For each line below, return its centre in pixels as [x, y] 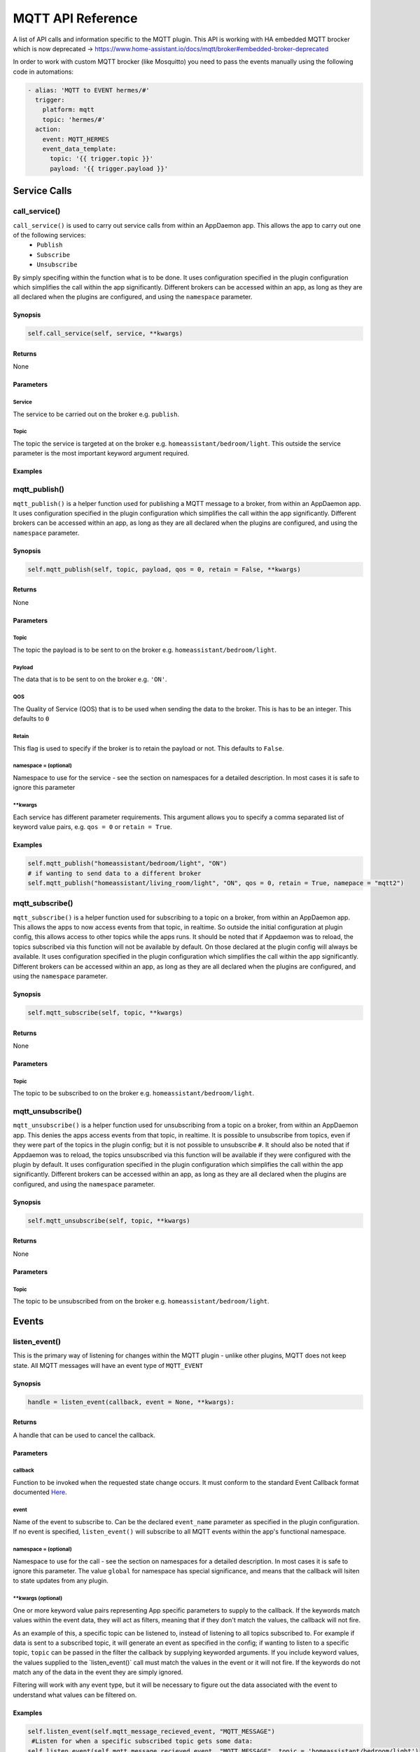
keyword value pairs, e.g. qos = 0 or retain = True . [93, 827]
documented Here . [40, 1492]
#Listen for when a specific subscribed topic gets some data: [142, 1741]
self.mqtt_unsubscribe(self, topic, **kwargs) [109, 1220]
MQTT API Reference [75, 18]
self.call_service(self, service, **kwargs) [105, 334]
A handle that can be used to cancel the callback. [84, 1435]
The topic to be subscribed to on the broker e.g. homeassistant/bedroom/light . [134, 1093]
